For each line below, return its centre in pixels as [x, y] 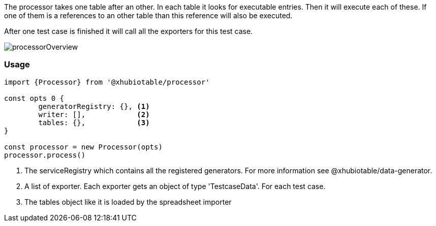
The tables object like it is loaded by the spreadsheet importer [128, 202]
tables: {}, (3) [94, 122]
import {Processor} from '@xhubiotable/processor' [107, 82]
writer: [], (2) [94, 114]
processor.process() [45, 155]
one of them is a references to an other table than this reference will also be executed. [148, 15]
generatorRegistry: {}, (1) [94, 106]
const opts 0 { [34, 98]
